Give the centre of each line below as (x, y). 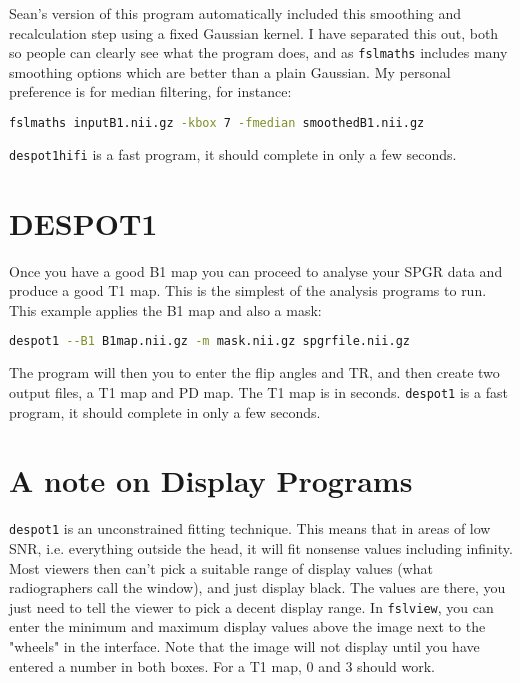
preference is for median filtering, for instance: (150, 91)
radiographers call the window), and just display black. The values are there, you (257, 587)
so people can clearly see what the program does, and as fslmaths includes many (258, 52)
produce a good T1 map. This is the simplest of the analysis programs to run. (248, 290)
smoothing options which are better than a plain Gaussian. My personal (230, 71)
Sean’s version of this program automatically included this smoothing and (235, 13)
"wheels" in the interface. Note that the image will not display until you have (244, 646)
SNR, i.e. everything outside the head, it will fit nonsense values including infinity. (261, 547)
